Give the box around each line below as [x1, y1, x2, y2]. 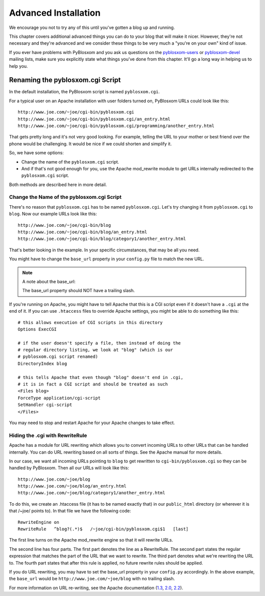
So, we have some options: [9, 150, 64, 156]
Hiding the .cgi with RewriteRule [9, 432, 87, 439]
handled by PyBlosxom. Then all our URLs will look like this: [9, 465, 130, 471]
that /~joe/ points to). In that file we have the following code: [9, 508, 131, 514]
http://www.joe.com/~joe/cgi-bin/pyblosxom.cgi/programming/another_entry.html [18, 123, 214, 129]
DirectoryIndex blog [18, 361, 67, 366]
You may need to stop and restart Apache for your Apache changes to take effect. [9, 420, 175, 426]
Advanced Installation [9, 7, 101, 18]
